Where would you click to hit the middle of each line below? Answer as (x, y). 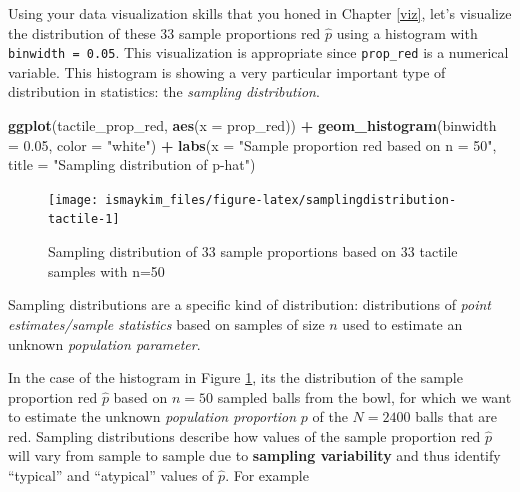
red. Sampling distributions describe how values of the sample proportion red (244, 435)
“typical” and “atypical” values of (111, 475)
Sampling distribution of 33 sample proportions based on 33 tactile (253, 251)
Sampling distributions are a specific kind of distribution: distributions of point (250, 304)
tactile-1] (84, 219)
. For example (267, 475)
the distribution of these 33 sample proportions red (164, 32)
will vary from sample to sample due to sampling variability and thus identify (254, 455)
